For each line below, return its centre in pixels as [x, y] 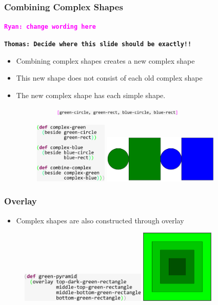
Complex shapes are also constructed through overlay [100, 220]
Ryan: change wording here [50, 27]
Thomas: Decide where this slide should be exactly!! [98, 44]
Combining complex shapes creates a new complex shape [105, 60]
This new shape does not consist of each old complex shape [109, 78]
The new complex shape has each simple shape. [91, 95]
